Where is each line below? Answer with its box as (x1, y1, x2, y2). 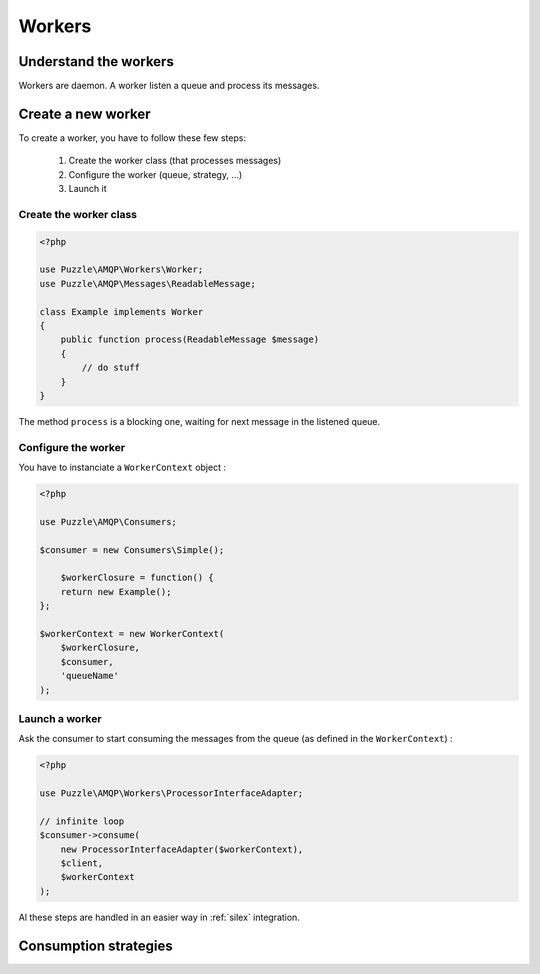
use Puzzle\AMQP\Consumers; (39, 516, 177, 527)
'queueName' (60, 670, 120, 682)
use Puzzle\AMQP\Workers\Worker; (39, 264, 204, 275)
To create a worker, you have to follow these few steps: (18, 131, 247, 144)
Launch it (68, 183, 107, 195)
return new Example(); (60, 586, 172, 597)
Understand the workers (18, 53, 174, 70)
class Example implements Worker (39, 306, 204, 317)
